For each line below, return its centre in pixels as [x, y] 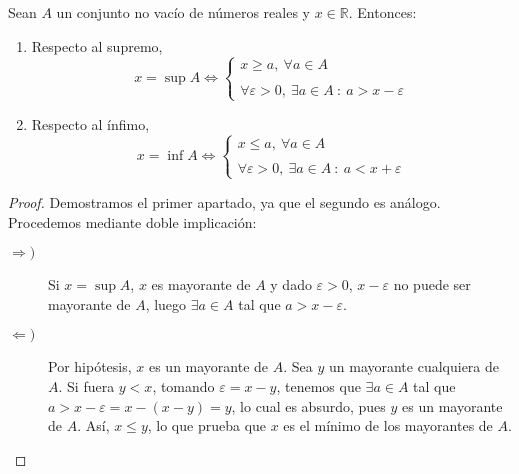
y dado [291, 284]
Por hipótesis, [90, 366]
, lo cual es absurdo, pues [308, 405]
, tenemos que [318, 385]
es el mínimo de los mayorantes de [388, 425]
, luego [166, 303]
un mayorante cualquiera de [414, 366]
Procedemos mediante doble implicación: [132, 221]
